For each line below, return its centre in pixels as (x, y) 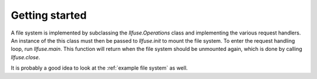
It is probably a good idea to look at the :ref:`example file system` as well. (99, 68)
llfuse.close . (26, 57)
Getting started (49, 15)
